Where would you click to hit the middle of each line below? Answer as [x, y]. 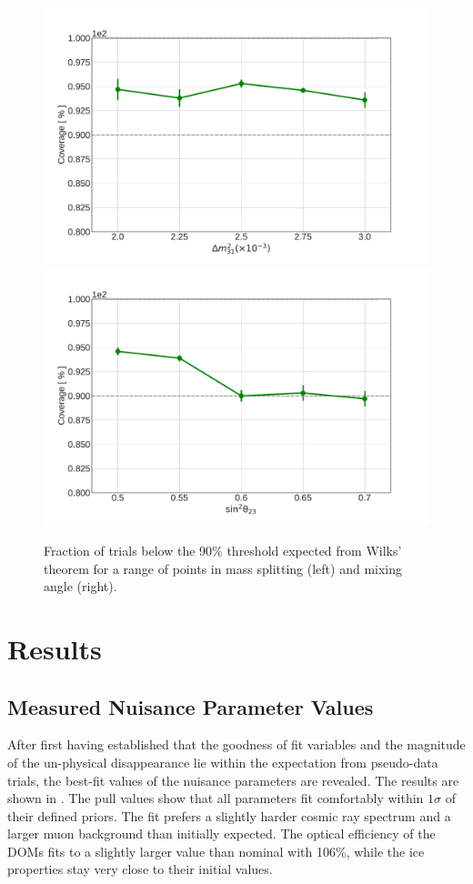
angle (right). [81, 586]
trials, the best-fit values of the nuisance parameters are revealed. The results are [233, 780]
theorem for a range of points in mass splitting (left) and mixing [223, 568]
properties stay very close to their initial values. [140, 869]
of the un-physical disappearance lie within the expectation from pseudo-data [223, 762]
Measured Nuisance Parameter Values [191, 706]
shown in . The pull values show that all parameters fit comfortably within [216, 798]
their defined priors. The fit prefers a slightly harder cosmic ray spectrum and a [229, 815]
